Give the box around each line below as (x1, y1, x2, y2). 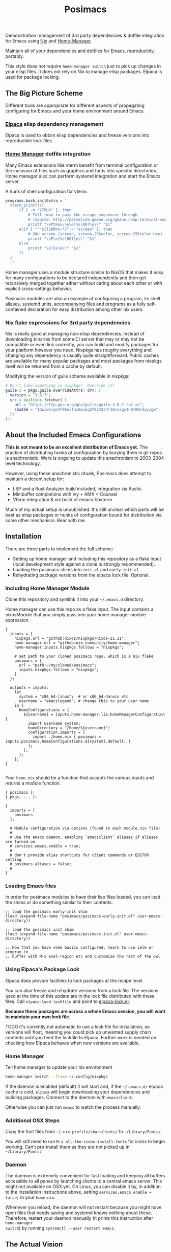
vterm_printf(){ (10, 203, 44, 208)
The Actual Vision (5, 1240, 63, 1248)
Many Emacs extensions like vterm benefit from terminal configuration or (5, 162, 159, 168)
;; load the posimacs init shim (5, 927, 74, 932)
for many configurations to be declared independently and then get (5, 275, 147, 281)
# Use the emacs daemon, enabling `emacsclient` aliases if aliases (10, 835, 158, 840)
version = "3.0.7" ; (10, 392, 51, 397)
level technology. (5, 460, 41, 466)
